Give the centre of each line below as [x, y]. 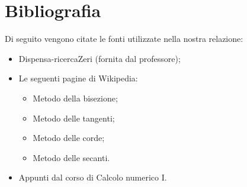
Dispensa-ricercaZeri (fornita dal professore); [100, 58]
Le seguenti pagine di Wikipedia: [78, 78]
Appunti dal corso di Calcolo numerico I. [93, 177]
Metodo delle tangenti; [74, 118]
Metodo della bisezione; [75, 98]
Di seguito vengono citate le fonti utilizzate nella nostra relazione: [124, 39]
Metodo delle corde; [69, 138]
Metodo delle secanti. [71, 157]
